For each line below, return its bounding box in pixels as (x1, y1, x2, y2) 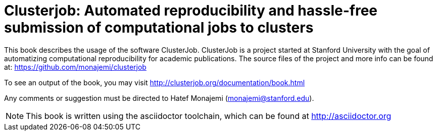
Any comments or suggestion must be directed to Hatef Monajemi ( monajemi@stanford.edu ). (4, 93, 314, 102)
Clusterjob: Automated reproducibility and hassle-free (4, 2, 377, 19)
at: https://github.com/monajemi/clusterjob (4, 62, 147, 71)
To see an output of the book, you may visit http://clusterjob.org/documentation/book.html (4, 78, 305, 87)
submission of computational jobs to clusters (4, 19, 314, 36)
